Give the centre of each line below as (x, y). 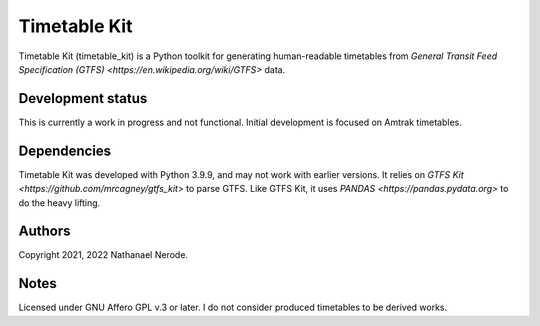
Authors (44, 231)
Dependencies (65, 150)
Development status (83, 98)
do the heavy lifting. (59, 202)
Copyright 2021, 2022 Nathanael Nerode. (103, 255)
